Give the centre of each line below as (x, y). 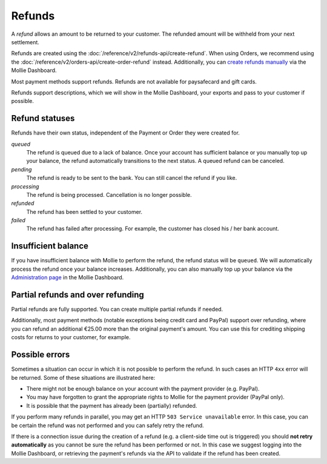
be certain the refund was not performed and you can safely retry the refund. (107, 425)
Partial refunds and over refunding (78, 295)
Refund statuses (43, 118)
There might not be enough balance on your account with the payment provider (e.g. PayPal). (143, 388)
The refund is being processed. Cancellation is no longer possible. (109, 194)
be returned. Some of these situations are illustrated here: (83, 377)
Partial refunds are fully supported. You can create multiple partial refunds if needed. (117, 310)
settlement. (25, 42)
